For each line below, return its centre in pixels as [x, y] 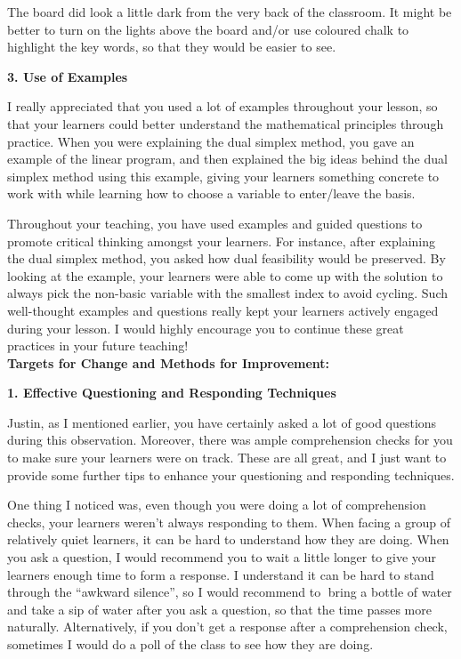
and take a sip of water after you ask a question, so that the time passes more [219, 609]
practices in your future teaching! [98, 346]
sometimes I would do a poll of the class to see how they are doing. [190, 644]
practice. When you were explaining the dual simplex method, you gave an [211, 141]
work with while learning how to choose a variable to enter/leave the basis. [211, 193]
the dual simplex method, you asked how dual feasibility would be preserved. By [226, 258]
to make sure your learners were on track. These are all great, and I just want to [227, 458]
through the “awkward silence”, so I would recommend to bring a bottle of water [230, 592]
